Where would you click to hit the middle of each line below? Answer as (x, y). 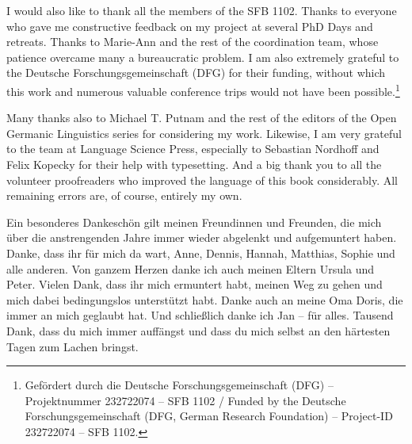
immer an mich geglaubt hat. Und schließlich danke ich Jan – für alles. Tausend (200, 315)
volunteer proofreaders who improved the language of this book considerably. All (202, 180)
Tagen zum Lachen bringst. (72, 346)
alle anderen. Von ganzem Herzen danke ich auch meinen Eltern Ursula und (190, 268)
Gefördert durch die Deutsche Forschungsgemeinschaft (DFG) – (179, 385)
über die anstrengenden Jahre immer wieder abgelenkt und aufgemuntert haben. (202, 237)
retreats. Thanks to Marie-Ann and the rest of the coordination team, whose (193, 42)
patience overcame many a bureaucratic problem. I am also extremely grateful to (203, 57)
